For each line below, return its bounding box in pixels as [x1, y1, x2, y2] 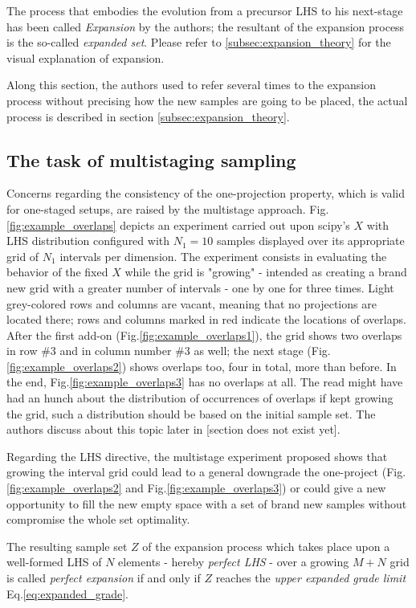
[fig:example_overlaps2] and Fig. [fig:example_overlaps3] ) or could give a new [6, 479, 386, 496]
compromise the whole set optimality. [6, 511, 190, 528]
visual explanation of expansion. [6, 49, 165, 66]
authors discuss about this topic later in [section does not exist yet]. [6, 421, 341, 438]
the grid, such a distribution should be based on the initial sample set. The [6, 405, 376, 422]
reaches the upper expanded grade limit [215, 569, 406, 586]
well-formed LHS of [6, 553, 102, 570]
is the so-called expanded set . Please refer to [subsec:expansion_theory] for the [6, 34, 391, 51]
